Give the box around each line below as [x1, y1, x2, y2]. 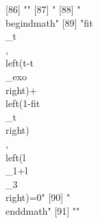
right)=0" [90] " [5, 190, 71, 204]
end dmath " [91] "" [5, 203, 80, 218]
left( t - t [5, 56, 34, 70]
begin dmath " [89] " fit [5, 15, 93, 30]
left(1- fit [5, 96, 40, 110]
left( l [5, 150, 26, 164]
